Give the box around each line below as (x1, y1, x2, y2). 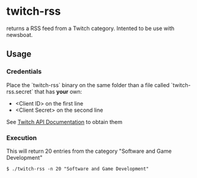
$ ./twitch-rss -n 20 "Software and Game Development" (6, 166, 149, 172)
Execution (6, 133, 37, 142)
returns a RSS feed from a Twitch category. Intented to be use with (6, 25, 174, 32)
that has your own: (34, 88, 83, 95)
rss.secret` (6, 88, 34, 95)
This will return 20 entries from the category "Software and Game (6, 147, 172, 155)
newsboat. (6, 31, 33, 38)
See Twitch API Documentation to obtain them (6, 118, 122, 125)
